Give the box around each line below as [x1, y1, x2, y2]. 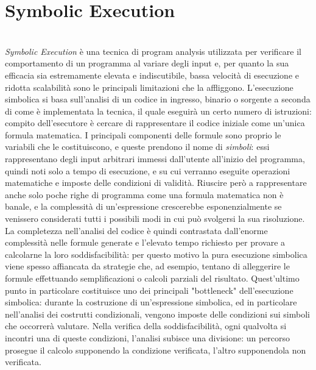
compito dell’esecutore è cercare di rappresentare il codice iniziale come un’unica [5, 116, 305, 129]
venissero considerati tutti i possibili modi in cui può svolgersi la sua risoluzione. [5, 212, 305, 225]
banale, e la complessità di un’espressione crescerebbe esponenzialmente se [5, 200, 282, 213]
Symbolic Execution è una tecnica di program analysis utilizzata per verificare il [5, 44, 301, 57]
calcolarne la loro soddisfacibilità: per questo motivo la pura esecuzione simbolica [5, 247, 307, 260]
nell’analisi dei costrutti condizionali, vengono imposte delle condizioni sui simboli [5, 307, 310, 320]
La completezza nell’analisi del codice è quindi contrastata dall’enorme [5, 224, 268, 237]
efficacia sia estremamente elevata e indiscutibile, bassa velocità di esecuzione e [5, 68, 299, 81]
